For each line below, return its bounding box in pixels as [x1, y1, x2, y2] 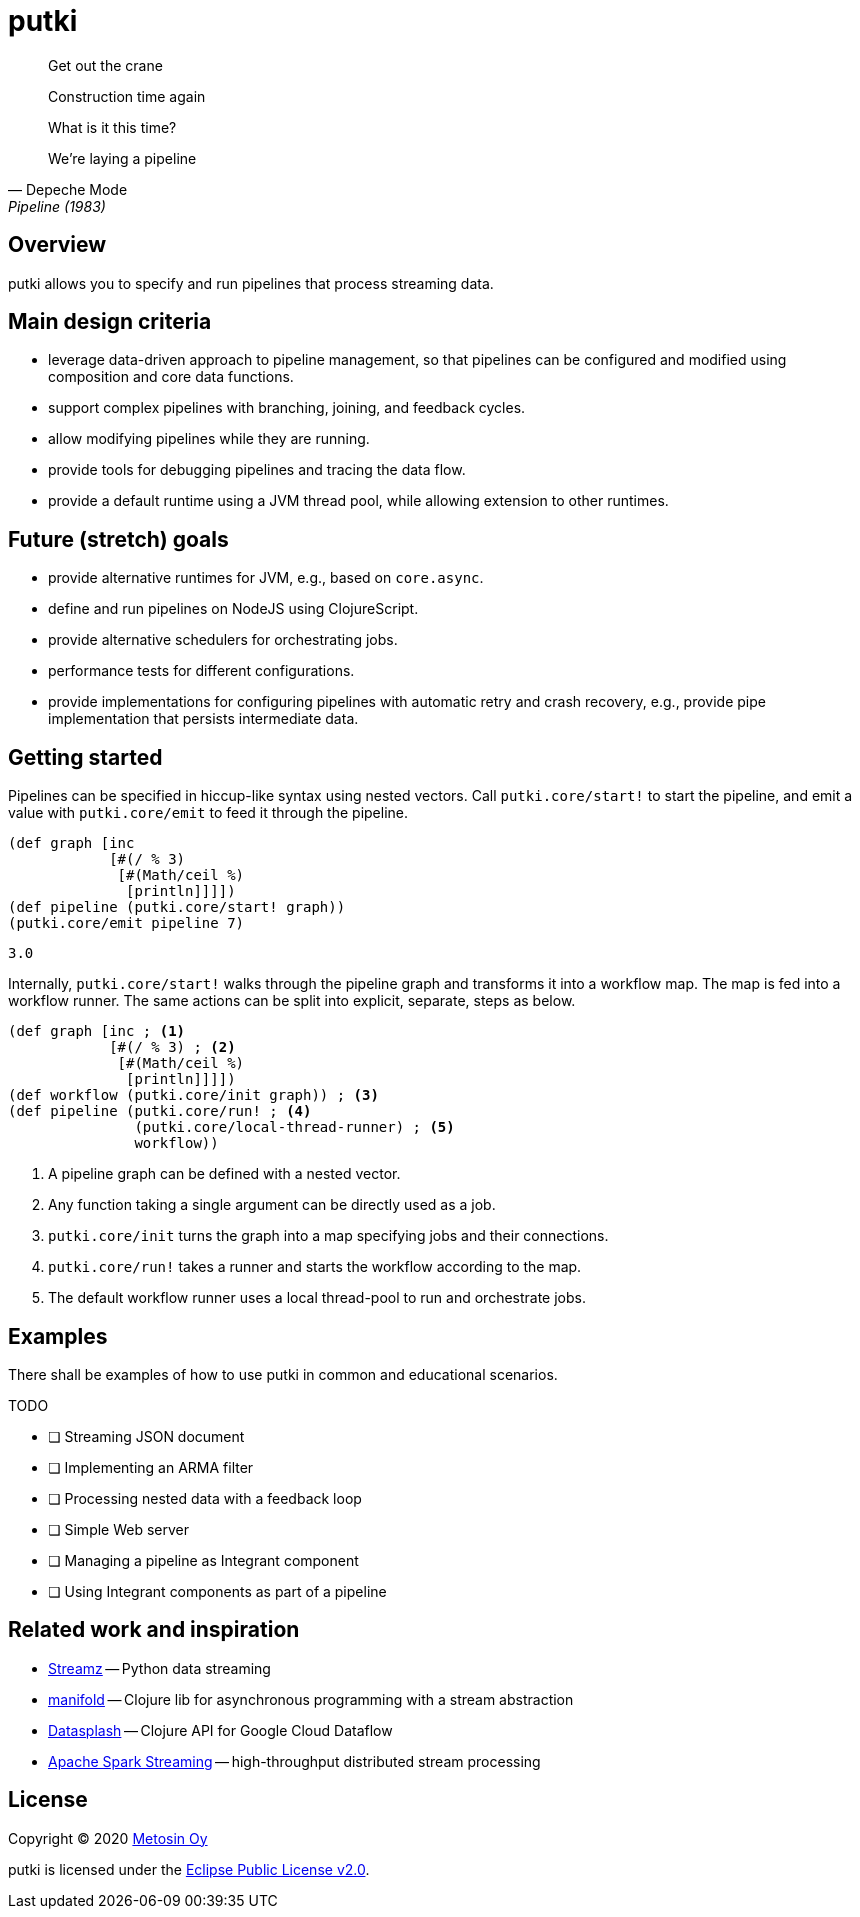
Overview [8, 232, 107, 258]
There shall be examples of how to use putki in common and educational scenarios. [8, 1365, 558, 1383]
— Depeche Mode [8, 180, 128, 198]
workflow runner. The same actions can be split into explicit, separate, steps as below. [8, 992, 576, 1010]
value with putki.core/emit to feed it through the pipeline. [8, 804, 409, 822]
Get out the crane [48, 56, 163, 74]
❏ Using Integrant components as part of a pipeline [48, 1582, 387, 1600]
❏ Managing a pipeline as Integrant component [48, 1551, 359, 1569]
